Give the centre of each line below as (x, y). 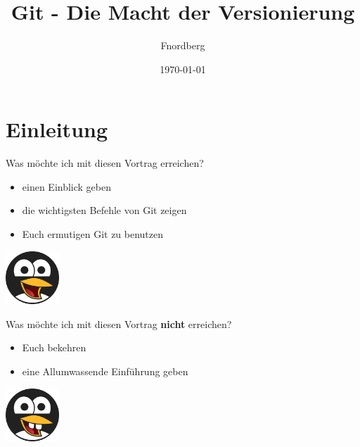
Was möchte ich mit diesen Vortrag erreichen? (105, 163)
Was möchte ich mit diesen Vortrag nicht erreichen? (119, 323)
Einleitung (57, 129)
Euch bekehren (54, 347)
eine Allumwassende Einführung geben (105, 371)
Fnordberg (183, 45)
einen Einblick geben (67, 186)
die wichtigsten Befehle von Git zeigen (104, 210)
